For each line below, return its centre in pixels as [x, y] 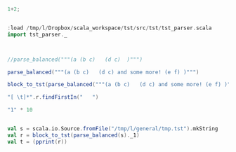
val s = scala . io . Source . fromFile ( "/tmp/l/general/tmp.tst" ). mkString [113, 129]
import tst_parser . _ [38, 34]
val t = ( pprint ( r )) [38, 141]
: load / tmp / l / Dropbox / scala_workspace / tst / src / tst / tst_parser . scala [110, 28]
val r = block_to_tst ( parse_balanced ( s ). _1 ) [73, 135]
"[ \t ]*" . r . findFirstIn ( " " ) [53, 97]
